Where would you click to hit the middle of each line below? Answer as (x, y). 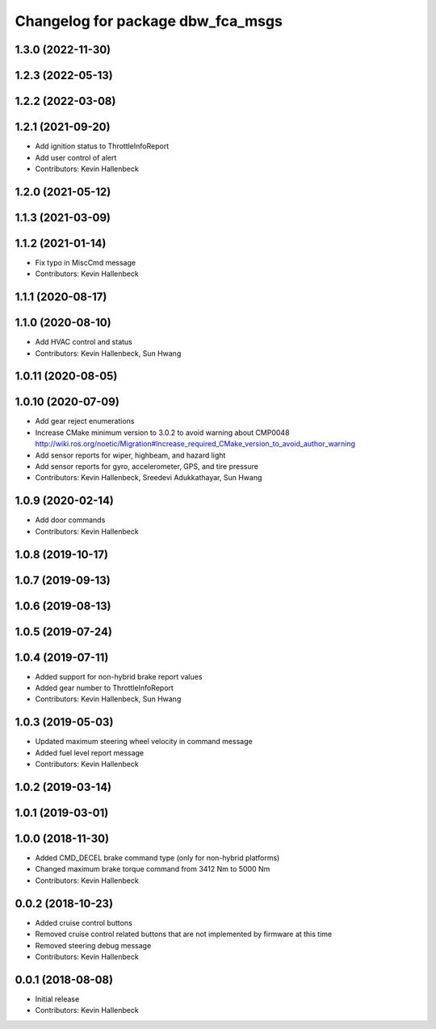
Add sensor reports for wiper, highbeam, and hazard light (130, 455)
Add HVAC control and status (84, 342)
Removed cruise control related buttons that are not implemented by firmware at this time (184, 934)
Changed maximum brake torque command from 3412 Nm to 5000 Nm (153, 869)
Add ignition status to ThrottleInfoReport (102, 146)
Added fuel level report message (90, 753)
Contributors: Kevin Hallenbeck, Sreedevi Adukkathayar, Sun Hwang (149, 478)
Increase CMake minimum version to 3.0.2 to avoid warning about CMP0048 (162, 433)
